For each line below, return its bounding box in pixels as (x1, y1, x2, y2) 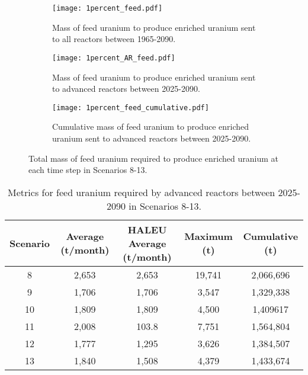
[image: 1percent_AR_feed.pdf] (52, 53, 175, 62)
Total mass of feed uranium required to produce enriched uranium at (28, 152, 278, 164)
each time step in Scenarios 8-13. (28, 164, 147, 176)
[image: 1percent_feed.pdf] (52, 4, 163, 12)
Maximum (184, 229, 233, 243)
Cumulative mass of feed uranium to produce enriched (52, 120, 249, 133)
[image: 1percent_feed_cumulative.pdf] (52, 103, 209, 112)
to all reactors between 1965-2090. (52, 33, 176, 45)
